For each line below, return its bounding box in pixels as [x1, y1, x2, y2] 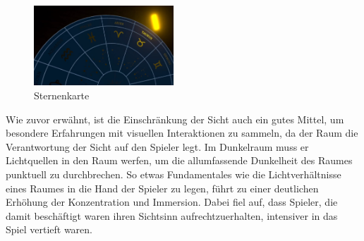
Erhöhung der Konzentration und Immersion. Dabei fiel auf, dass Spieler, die [6, 194, 338, 209]
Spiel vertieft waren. [6, 222, 92, 237]
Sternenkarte [34, 87, 90, 102]
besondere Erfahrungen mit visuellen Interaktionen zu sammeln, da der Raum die [6, 125, 358, 140]
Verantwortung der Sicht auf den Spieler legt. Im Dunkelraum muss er [6, 139, 309, 154]
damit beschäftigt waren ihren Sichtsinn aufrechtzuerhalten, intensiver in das [6, 208, 338, 223]
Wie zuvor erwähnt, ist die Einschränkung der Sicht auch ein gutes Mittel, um [6, 111, 344, 126]
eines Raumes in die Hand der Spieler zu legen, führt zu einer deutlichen [6, 180, 319, 195]
